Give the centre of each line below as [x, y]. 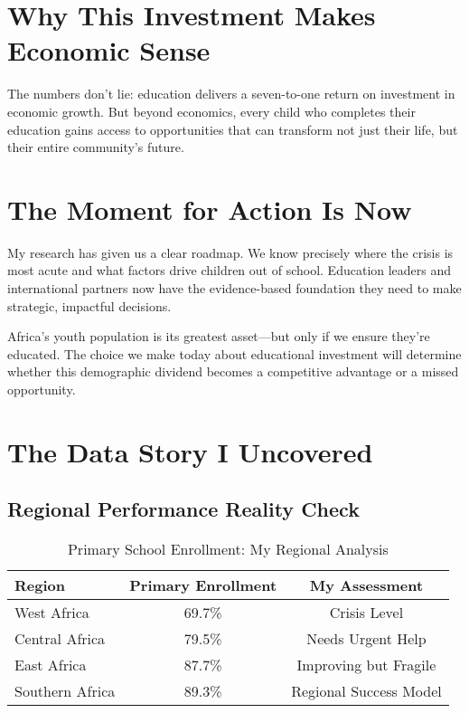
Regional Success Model [366, 691]
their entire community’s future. [96, 147]
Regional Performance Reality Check [183, 509]
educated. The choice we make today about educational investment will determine [234, 353]
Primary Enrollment [203, 585]
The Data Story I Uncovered [190, 451]
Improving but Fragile [366, 665]
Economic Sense [109, 50]
